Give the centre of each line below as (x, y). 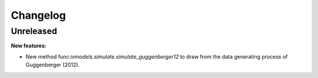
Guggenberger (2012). (52, 65)
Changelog (38, 15)
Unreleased (34, 31)
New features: (29, 46)
